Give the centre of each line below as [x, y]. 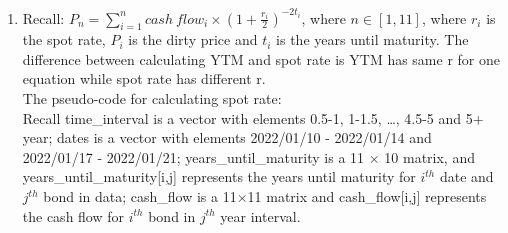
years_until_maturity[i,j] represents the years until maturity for [219, 176]
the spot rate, [64, 39]
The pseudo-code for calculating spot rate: [152, 98]
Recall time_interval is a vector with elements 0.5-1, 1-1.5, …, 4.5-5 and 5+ [253, 117]
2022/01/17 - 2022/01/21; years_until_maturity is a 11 [193, 156]
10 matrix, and [429, 156]
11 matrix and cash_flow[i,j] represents [367, 196]
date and [466, 176]
